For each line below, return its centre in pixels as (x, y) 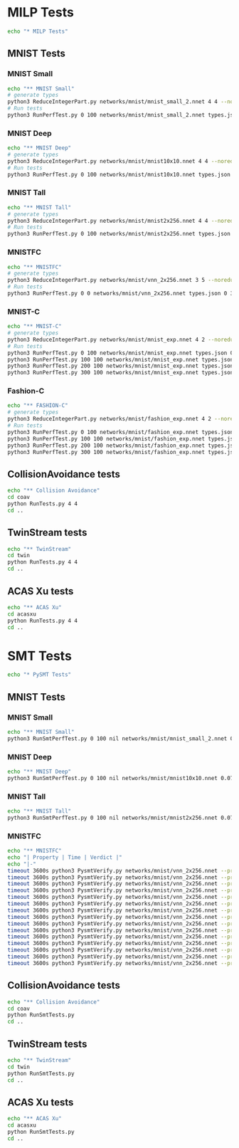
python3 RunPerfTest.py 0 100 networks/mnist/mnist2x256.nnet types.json (119, 234)
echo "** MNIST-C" (34, 327)
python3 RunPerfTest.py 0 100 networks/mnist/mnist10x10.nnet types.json (119, 174)
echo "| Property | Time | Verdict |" (65, 857)
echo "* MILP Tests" (38, 31)
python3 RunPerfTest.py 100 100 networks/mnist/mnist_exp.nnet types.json (121, 359)
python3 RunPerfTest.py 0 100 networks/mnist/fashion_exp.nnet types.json (121, 432)
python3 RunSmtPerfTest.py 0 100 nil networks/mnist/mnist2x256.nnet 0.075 (122, 818)
